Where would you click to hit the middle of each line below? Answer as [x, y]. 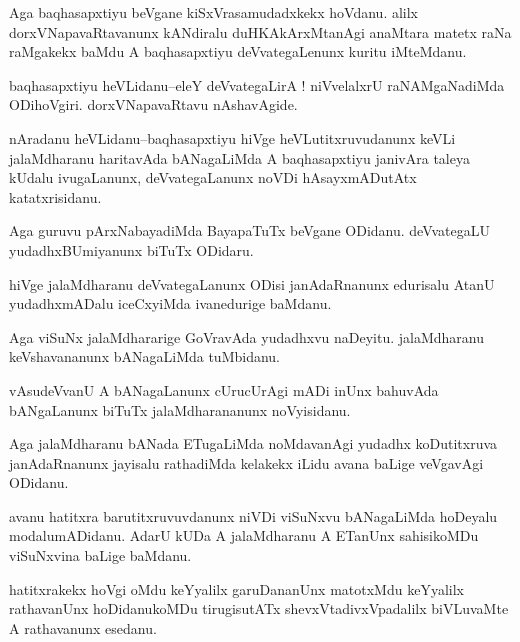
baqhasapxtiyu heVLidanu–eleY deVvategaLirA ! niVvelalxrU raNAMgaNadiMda [257, 84]
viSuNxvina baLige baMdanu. [100, 555]
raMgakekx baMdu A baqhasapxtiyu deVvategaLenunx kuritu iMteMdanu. [238, 51]
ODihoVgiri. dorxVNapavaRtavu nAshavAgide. [153, 104]
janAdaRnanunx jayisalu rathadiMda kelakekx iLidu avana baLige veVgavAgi [246, 462]
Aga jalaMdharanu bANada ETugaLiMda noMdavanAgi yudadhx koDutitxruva [253, 443]
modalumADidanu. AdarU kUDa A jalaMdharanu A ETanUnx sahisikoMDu [244, 535]
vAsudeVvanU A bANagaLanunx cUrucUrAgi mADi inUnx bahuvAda [224, 389]
